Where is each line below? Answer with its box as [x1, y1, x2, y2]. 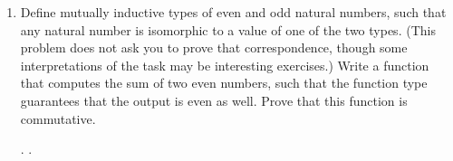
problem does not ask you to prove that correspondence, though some [20, 38, 408, 57]
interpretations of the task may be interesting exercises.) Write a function [20, 55, 429, 74]
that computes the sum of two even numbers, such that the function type [20, 73, 428, 92]
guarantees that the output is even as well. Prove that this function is [20, 90, 408, 109]
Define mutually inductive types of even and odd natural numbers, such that [20, 3, 447, 21]
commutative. [20, 109, 96, 128]
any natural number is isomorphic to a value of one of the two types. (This [20, 20, 436, 39]
